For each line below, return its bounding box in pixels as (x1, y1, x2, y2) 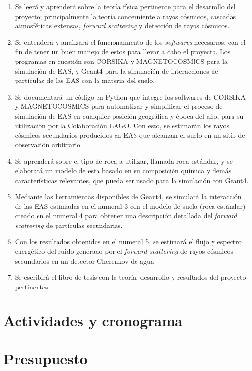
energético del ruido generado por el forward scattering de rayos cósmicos (15, 246, 233, 256)
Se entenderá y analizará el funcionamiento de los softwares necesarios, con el (15, 37, 246, 47)
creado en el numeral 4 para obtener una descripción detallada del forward (15, 210, 237, 221)
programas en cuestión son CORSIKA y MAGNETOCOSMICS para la (15, 56, 228, 66)
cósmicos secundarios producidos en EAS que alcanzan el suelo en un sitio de (15, 130, 245, 140)
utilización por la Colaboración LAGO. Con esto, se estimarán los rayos (15, 120, 229, 130)
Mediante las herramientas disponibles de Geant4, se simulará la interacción (15, 191, 242, 202)
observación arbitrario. (15, 139, 82, 149)
